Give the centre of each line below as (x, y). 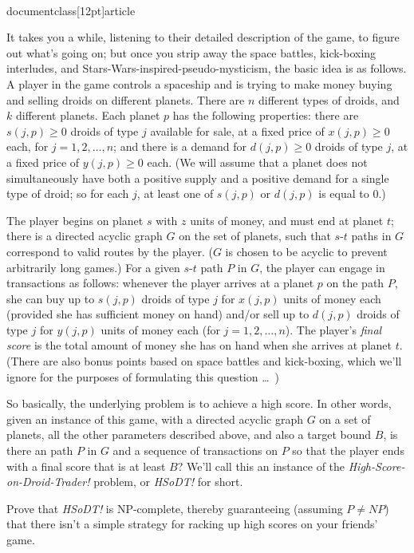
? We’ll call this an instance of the (261, 466)
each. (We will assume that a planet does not (257, 162)
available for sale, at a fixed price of (237, 130)
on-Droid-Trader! (48, 482)
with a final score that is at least (86, 466)
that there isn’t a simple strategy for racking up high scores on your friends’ (192, 524)
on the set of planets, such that (255, 236)
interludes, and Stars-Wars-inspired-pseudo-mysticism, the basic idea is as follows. (207, 68)
